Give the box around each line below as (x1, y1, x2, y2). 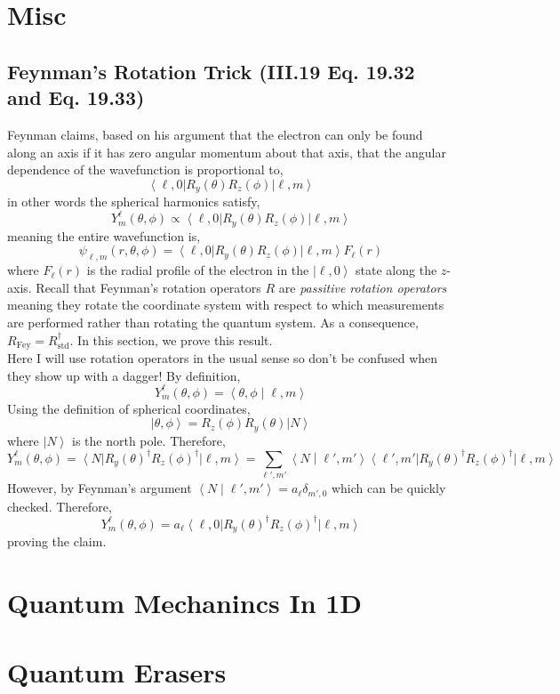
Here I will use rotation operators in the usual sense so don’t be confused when (7, 348, 438, 367)
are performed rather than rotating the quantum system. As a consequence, (7, 312, 419, 331)
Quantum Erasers (7, 654, 227, 690)
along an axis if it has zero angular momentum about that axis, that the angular (7, 142, 446, 161)
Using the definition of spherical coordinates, (7, 399, 251, 417)
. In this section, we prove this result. (69, 330, 273, 349)
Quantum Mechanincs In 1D (7, 584, 363, 620)
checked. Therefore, (7, 496, 112, 515)
